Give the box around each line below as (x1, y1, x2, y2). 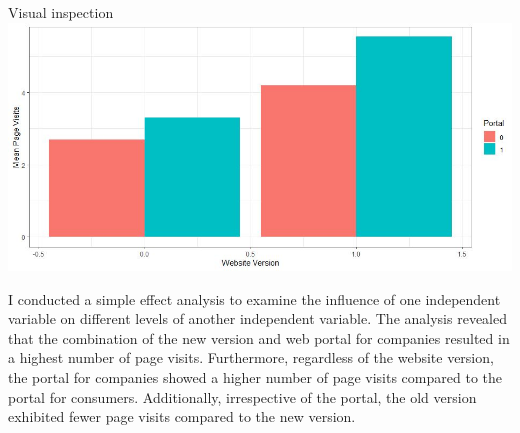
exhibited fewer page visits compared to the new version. (8, 406, 356, 427)
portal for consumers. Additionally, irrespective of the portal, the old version (8, 386, 477, 407)
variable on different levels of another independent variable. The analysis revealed (8, 308, 507, 329)
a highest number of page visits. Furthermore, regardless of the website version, (8, 347, 494, 368)
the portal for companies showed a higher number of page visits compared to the (8, 367, 502, 388)
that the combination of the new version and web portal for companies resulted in (8, 327, 510, 348)
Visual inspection (8, 2, 114, 22)
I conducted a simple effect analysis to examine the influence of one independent (8, 288, 501, 309)
